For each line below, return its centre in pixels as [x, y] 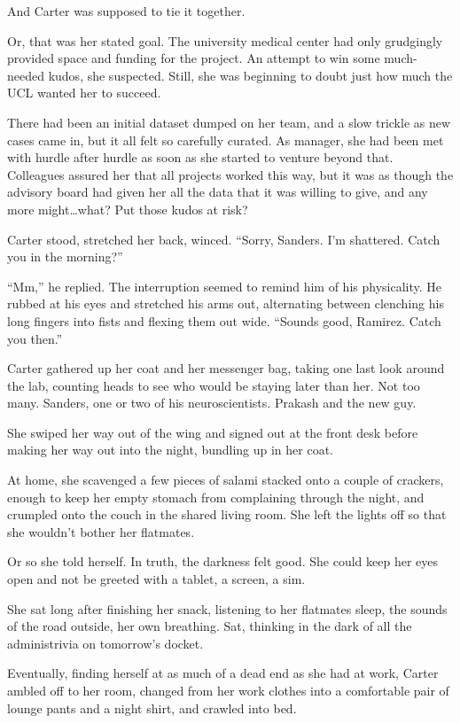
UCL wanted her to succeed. [84, 93]
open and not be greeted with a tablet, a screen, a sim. [156, 579]
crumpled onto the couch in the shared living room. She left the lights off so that [227, 514]
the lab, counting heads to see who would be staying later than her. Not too [214, 385]
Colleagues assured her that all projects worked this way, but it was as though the [230, 174]
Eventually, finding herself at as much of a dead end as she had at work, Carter [223, 673]
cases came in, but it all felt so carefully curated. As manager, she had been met [226, 140]
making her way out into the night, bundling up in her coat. [171, 450]
